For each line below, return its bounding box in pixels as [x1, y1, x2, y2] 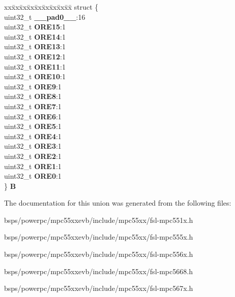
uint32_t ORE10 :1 [4, 71, 66, 82]
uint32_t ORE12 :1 [4, 51, 66, 61]
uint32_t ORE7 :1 [4, 101, 62, 111]
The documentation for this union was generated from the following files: [4, 197, 231, 208]
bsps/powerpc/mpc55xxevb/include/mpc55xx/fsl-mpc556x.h [4, 249, 193, 259]
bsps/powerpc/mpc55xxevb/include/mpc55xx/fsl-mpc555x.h [4, 232, 193, 242]
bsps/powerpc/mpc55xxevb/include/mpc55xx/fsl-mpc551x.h [4, 214, 193, 225]
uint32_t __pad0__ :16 [4, 11, 85, 22]
